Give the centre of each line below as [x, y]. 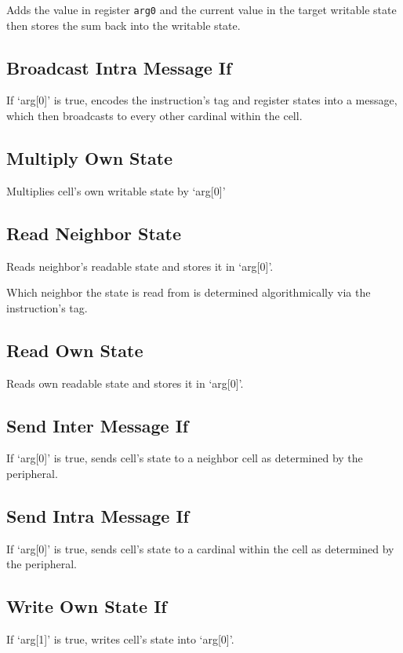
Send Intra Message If [98, 516]
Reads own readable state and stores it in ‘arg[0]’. [125, 383]
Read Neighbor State [94, 233]
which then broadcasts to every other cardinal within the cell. [154, 116]
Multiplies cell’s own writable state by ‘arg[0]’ [116, 190]
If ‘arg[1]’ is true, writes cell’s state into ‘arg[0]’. [120, 639]
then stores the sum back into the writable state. [123, 25]
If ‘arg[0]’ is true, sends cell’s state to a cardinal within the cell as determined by [200, 548]
